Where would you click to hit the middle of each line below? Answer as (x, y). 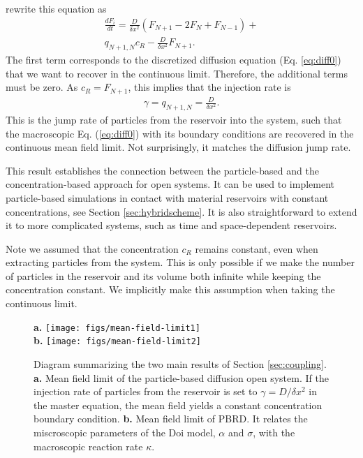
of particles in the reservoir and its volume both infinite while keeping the (163, 275)
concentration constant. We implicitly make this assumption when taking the (170, 289)
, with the (274, 432)
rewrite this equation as (56, 8)
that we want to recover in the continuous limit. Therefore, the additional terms (177, 73)
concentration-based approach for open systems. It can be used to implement (170, 184)
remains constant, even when (257, 248)
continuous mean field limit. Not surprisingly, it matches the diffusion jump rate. (178, 147)
